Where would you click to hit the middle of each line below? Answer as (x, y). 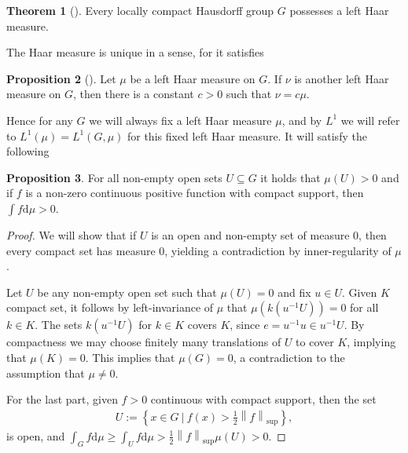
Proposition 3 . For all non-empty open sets (114, 177)
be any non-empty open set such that (127, 292)
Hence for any (40, 120)
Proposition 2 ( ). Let (61, 78)
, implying (371, 342)
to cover (315, 342)
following (28, 151)
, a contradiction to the (289, 357)
